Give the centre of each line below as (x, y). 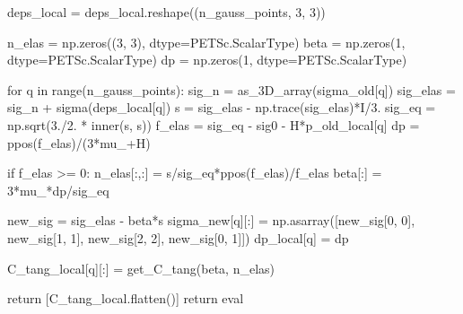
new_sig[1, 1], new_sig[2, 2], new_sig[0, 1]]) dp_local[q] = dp (178, 237)
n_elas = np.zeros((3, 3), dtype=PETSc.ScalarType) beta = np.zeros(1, (206, 42)
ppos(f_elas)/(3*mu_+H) (79, 142)
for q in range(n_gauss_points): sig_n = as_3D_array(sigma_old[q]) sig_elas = (231, 89)
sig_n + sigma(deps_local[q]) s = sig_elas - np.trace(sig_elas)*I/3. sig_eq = (222, 107)
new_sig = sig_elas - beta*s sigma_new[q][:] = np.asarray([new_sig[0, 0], (211, 220)
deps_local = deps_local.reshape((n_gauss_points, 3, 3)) (166, 12)
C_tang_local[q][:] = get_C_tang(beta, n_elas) (141, 268)
